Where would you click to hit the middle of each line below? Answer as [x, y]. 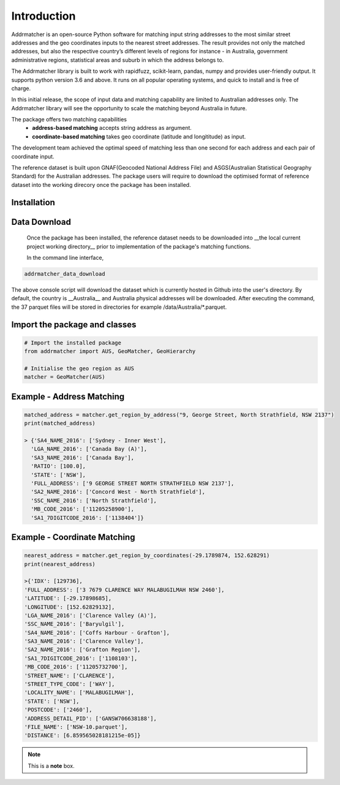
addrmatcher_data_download [65, 274]
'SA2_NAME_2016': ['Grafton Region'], [82, 650]
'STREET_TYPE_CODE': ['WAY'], [70, 684]
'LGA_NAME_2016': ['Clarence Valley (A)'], [91, 615]
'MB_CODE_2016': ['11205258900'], [83, 509]
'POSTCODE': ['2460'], [58, 710]
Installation [33, 202]
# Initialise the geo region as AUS [79, 368]
